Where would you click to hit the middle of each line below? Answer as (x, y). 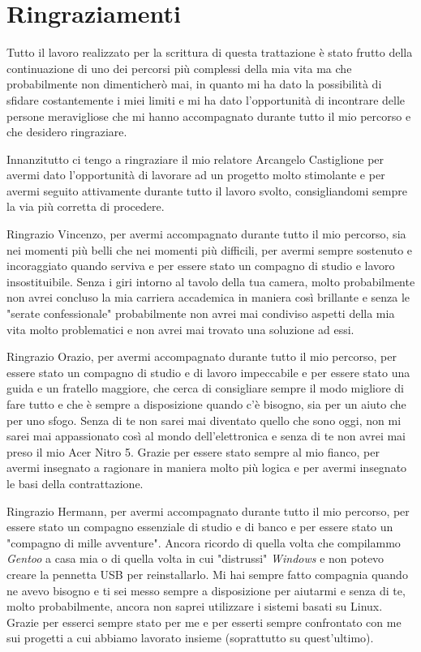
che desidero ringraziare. (67, 132)
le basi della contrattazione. (75, 483)
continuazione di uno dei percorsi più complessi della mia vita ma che (179, 68)
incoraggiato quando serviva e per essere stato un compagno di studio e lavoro (201, 266)
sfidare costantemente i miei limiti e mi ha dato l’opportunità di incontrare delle (206, 99)
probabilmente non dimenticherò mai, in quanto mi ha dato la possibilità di (194, 84)
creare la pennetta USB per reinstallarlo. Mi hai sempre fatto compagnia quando (207, 574)
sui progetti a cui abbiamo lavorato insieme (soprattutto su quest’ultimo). (190, 638)
